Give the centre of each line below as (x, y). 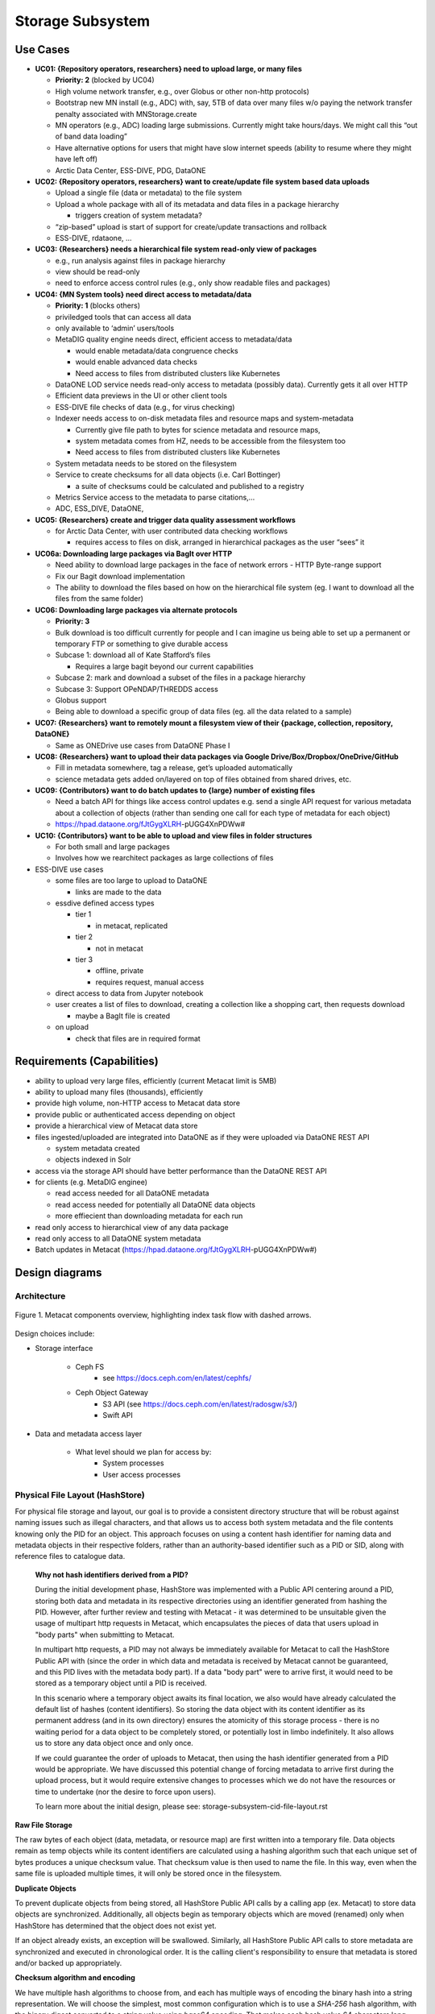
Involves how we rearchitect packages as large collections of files (164, 858)
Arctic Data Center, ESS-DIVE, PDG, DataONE (130, 170)
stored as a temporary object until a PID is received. (121, 1683)
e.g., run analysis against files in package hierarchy (140, 260)
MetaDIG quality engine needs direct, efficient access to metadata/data (174, 339)
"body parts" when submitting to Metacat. (105, 1635)
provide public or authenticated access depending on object (135, 1114)
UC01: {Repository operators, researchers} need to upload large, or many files (168, 69)
